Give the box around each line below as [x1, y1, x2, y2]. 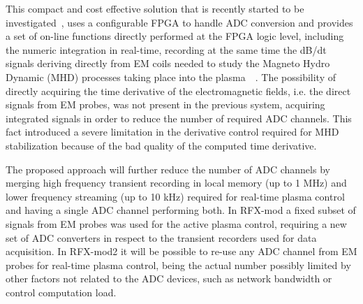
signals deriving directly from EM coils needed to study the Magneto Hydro [6, 56, 330, 71]
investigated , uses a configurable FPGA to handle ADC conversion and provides [6, 15, 353, 29]
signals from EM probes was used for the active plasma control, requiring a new [6, 216, 347, 231]
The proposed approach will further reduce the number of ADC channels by [6, 161, 330, 176]
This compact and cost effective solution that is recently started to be [6, 1, 304, 15]
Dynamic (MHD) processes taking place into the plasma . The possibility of [6, 69, 336, 84]
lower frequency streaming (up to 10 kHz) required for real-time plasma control [6, 189, 345, 203]
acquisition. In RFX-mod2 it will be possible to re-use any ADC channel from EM [6, 244, 357, 259]
